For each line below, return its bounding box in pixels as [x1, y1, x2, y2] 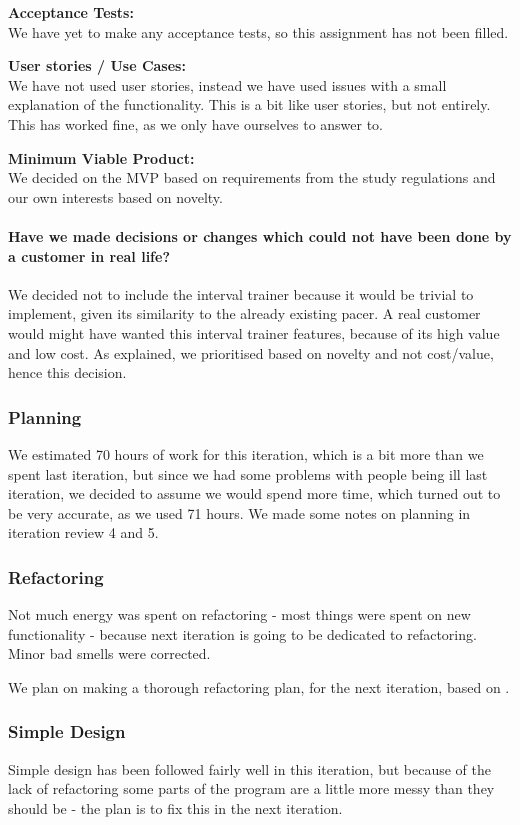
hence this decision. [8, 362, 127, 383]
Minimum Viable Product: [8, 147, 195, 168]
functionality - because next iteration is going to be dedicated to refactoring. [8, 623, 477, 644]
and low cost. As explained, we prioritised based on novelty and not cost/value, [8, 342, 494, 363]
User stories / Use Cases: [8, 55, 186, 76]
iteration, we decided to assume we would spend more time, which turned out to [8, 483, 501, 504]
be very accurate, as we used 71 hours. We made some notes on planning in [8, 502, 471, 523]
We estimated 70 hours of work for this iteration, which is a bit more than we [8, 443, 484, 464]
